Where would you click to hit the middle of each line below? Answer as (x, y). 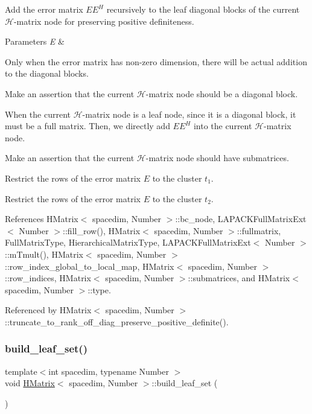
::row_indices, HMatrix (48, 278)
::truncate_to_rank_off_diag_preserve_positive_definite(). (117, 321)
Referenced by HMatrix (48, 310)
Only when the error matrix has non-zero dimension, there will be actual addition (156, 61)
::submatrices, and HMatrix (239, 278)
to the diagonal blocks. (47, 73)
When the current (38, 114)
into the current (223, 126)
